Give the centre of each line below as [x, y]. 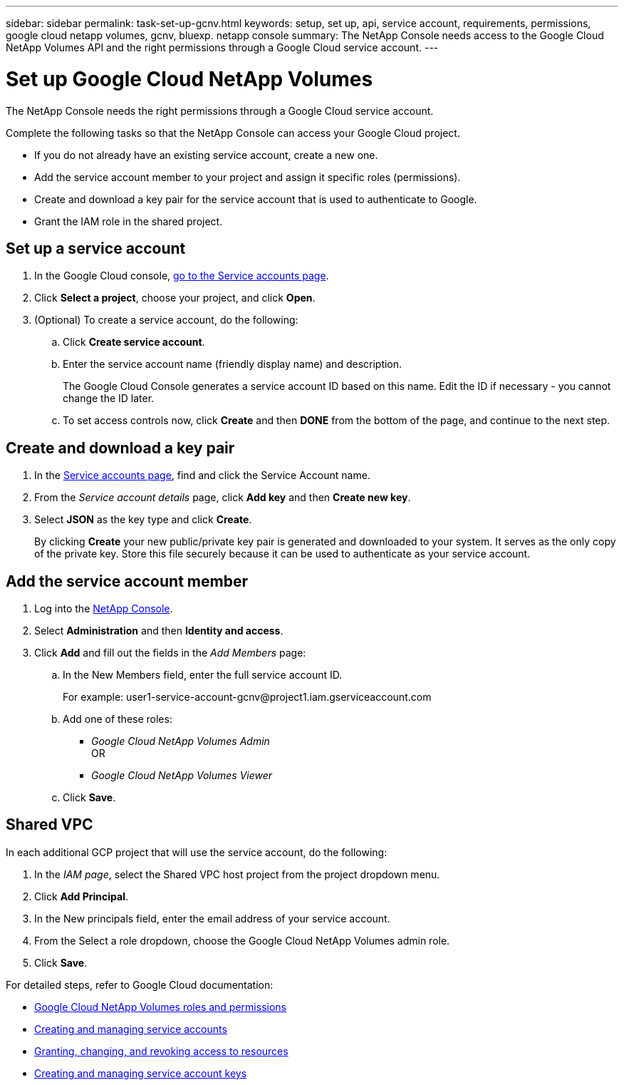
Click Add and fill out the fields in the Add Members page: [170, 653]
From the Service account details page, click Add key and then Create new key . [223, 498]
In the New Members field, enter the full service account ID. [203, 675]
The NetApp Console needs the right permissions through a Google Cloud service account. [220, 110]
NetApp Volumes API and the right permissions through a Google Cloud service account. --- [222, 47]
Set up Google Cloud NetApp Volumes [189, 79]
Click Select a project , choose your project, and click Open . [175, 298]
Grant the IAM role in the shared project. [129, 221]
